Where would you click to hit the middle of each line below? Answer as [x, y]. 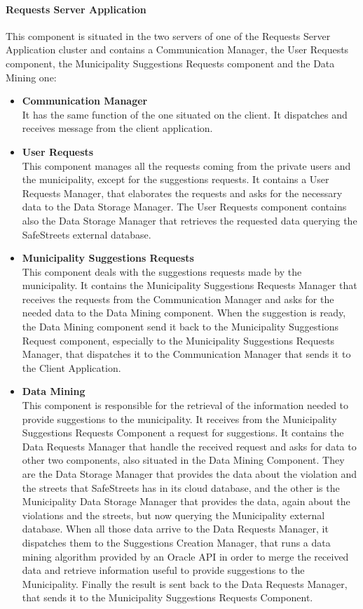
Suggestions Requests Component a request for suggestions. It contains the [183, 433]
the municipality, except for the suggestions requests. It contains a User [176, 179]
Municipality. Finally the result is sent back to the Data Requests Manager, [185, 583]
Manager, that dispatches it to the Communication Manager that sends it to [186, 354]
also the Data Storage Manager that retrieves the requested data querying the [190, 220]
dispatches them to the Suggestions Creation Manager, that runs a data [176, 542]
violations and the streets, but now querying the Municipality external [173, 515]
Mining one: [31, 77]
